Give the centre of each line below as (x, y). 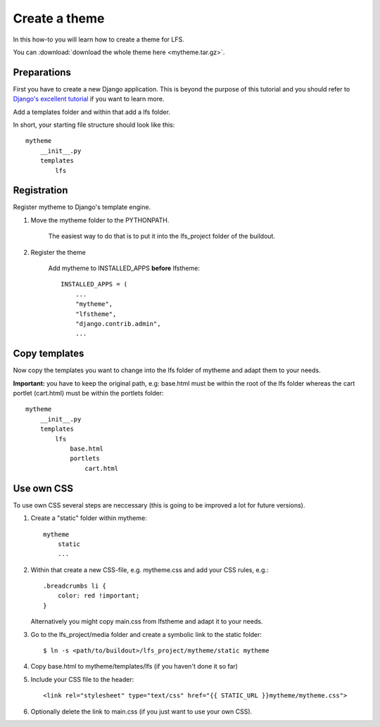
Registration (40, 190)
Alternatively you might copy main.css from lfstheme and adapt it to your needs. (147, 621)
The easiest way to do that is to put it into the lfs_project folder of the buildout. (162, 236)
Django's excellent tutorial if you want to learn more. (89, 99)
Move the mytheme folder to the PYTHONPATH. (100, 220)
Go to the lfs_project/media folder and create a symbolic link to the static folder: (146, 634)
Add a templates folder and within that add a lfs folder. (91, 112)
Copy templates (49, 354)
